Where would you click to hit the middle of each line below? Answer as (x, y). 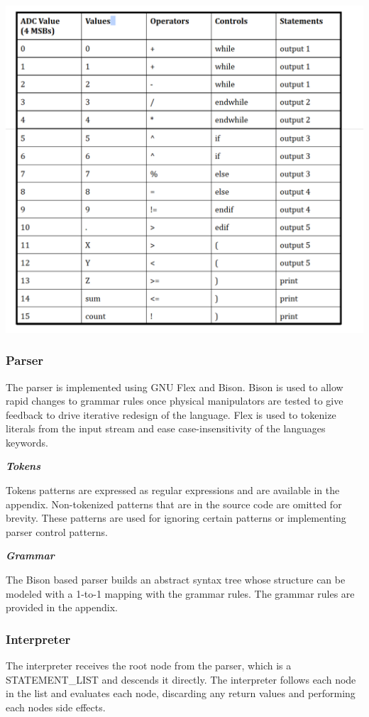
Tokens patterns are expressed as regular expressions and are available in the (173, 490)
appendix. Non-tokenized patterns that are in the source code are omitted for (174, 504)
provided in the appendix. (62, 607)
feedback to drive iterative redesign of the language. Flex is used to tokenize (171, 414)
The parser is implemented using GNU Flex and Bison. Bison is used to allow (175, 387)
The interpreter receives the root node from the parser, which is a (149, 666)
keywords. (27, 442)
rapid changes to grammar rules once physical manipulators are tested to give (175, 401)
